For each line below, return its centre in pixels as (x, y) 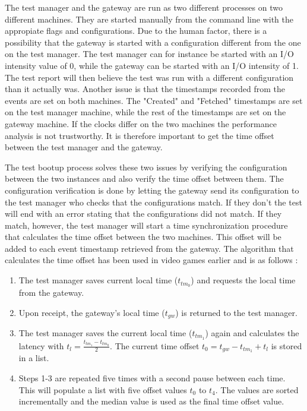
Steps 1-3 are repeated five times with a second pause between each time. (152, 377)
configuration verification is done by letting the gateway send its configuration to (152, 190)
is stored (287, 345)
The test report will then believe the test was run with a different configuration (149, 77)
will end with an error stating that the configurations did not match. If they (143, 214)
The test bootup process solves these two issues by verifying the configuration (146, 167)
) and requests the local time (243, 280)
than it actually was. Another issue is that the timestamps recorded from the (145, 89)
